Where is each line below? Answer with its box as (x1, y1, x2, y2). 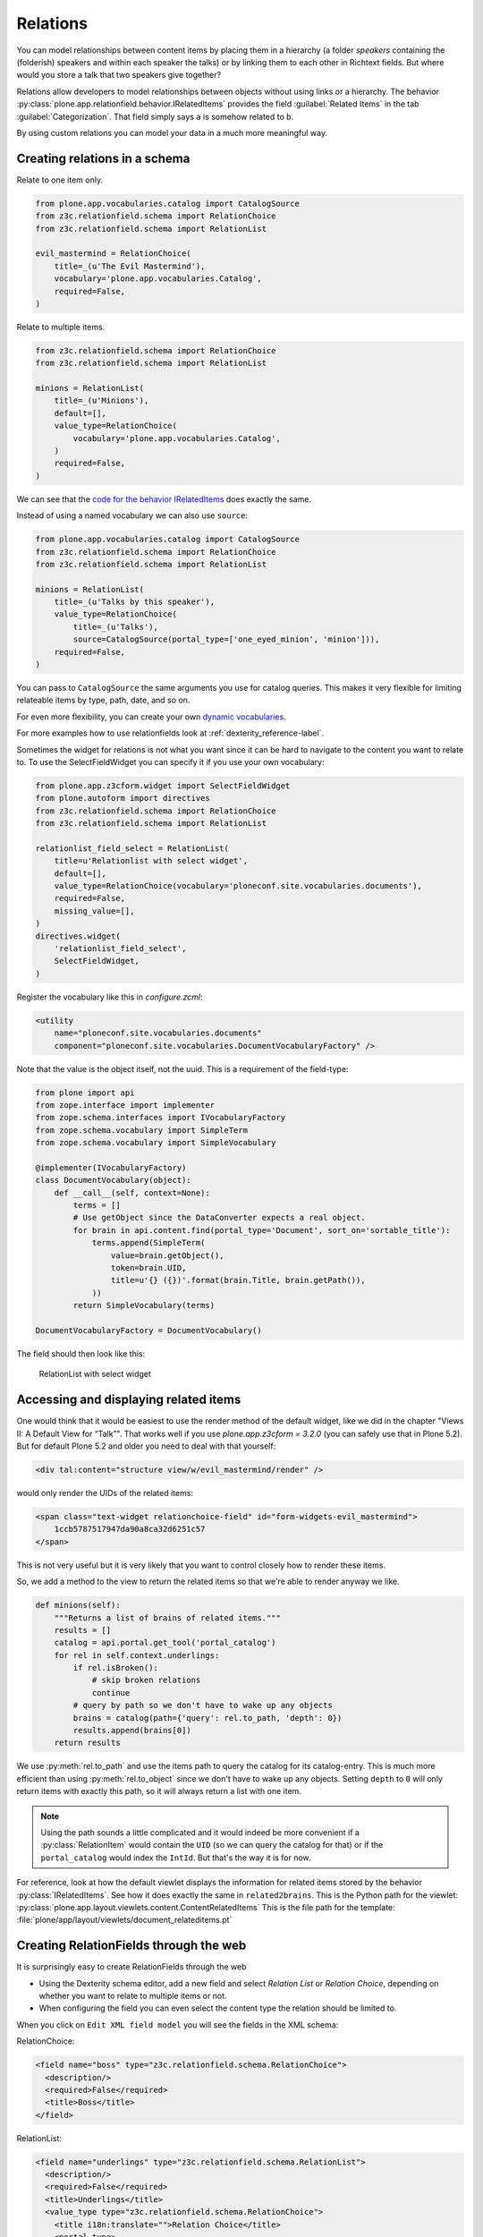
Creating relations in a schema (16, 150, 191, 166)
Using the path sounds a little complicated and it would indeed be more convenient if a (40, 1826, 360, 1838)
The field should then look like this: (16, 1348, 146, 1359)
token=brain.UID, (110, 1263, 187, 1273)
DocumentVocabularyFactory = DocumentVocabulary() (35, 1325, 263, 1335)
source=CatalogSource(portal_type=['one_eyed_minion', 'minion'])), (72, 634, 380, 644)
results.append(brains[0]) (72, 1725, 191, 1736)
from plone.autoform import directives (35, 793, 210, 804)
